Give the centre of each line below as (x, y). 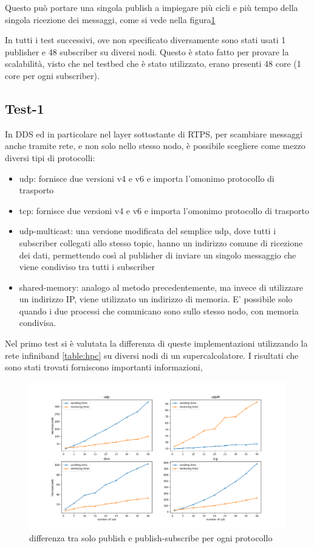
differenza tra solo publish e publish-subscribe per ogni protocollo (151, 537)
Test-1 (25, 108)
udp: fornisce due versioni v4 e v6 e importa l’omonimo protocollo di (147, 178)
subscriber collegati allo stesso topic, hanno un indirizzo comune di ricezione (161, 242)
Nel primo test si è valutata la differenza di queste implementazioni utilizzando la (156, 343)
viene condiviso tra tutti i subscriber (87, 267)
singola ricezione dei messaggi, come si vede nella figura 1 (110, 19)
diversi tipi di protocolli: (50, 157)
